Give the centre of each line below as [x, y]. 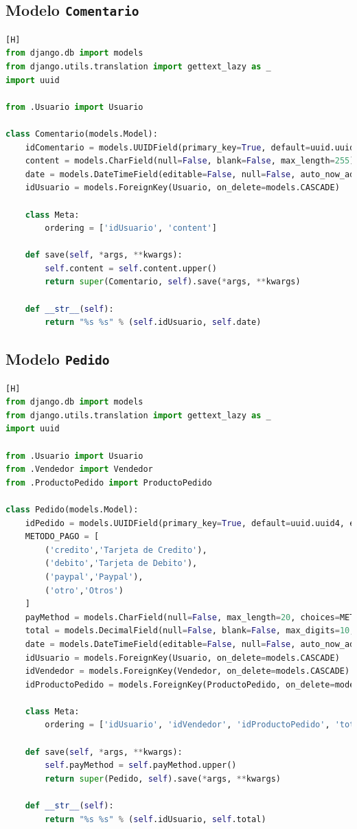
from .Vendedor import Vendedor [79, 469]
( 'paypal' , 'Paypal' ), [94, 577]
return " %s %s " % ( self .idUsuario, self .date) [153, 322]
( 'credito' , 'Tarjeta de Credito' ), [126, 550]
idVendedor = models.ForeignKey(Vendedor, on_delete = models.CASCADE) [187, 671]
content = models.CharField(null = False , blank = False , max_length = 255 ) [190, 161]
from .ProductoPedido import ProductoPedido [109, 482]
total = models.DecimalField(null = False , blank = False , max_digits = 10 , [190, 631]
